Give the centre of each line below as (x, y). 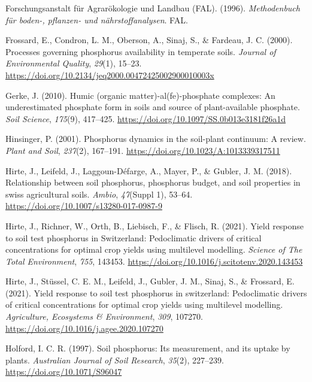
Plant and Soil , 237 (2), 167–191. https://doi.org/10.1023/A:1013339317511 (143, 150)
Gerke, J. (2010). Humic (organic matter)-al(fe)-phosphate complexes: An (140, 95)
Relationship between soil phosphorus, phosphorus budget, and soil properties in (153, 182)
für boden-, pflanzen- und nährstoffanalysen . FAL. (97, 19)
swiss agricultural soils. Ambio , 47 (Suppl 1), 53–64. (99, 194)
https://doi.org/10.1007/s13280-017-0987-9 (84, 206)
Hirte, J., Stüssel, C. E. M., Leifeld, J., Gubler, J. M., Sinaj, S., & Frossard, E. (150, 281)
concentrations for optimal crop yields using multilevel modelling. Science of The (154, 249)
